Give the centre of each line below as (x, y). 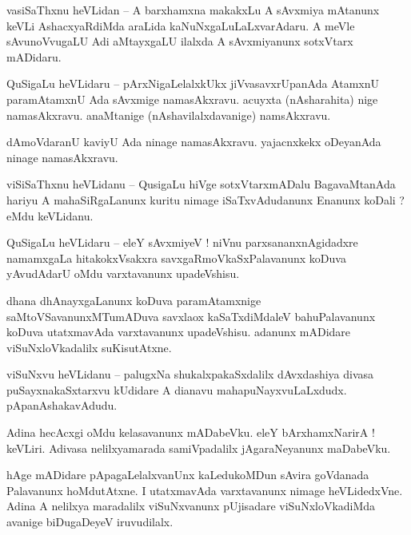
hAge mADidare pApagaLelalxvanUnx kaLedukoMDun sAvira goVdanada (188, 475)
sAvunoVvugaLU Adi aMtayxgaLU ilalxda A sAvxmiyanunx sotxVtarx (180, 41)
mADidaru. (34, 56)
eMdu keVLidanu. (50, 215)
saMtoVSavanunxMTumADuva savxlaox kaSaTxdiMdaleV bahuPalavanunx (191, 316)
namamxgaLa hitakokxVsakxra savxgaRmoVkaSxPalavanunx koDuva (176, 258)
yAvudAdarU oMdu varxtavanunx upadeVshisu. (123, 273)
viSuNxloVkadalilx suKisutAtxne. (89, 347)
